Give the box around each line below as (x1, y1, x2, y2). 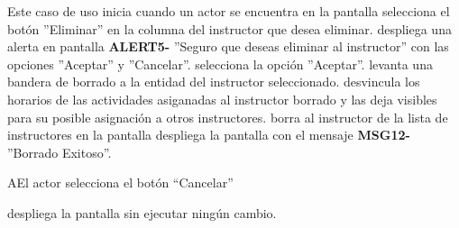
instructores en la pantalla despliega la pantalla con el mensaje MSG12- (7, 125, 410, 144)
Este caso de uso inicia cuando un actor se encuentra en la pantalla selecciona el (7, 2, 450, 20)
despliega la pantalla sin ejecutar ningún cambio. (7, 203, 277, 222)
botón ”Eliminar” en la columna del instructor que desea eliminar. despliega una (7, 19, 452, 38)
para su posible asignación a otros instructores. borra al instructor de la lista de (7, 107, 448, 126)
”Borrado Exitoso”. (7, 142, 112, 161)
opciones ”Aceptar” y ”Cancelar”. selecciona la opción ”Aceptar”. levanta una (7, 54, 433, 73)
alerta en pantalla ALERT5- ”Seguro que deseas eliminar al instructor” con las (7, 37, 449, 56)
